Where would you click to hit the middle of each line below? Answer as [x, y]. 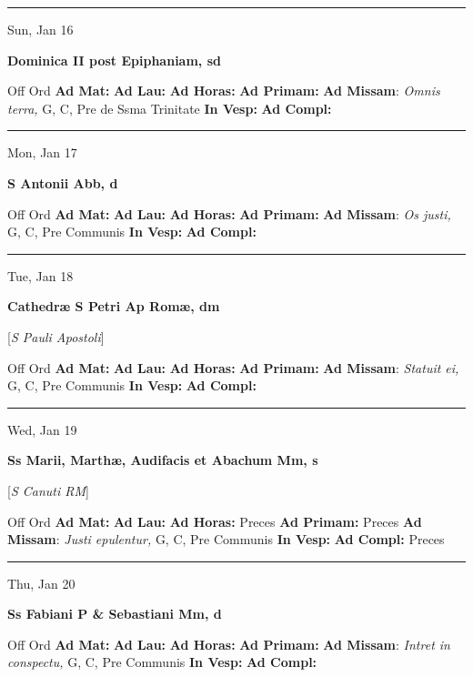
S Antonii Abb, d [63, 182]
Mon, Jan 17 [42, 152]
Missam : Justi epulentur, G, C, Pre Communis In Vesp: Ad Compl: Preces [226, 539]
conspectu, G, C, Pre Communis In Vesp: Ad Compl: [162, 662]
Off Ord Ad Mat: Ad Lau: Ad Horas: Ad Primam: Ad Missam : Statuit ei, [233, 367]
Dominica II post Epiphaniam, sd [114, 60]
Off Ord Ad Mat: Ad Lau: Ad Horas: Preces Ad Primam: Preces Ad [215, 521]
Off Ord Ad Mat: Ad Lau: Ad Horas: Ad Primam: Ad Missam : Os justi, [229, 213]
